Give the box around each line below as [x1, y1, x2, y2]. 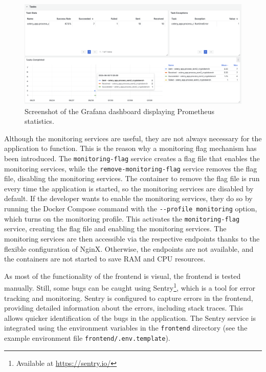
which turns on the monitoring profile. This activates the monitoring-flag [4, 213, 240, 224]
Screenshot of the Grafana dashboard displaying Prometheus [25, 105, 215, 116]
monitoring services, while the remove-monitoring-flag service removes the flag [4, 163, 257, 173]
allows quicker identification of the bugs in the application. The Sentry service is [4, 312, 256, 323]
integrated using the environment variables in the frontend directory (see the [4, 322, 248, 333]
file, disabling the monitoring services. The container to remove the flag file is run [4, 173, 260, 184]
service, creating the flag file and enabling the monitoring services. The [4, 223, 227, 234]
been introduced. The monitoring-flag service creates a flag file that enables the [4, 152, 260, 163]
